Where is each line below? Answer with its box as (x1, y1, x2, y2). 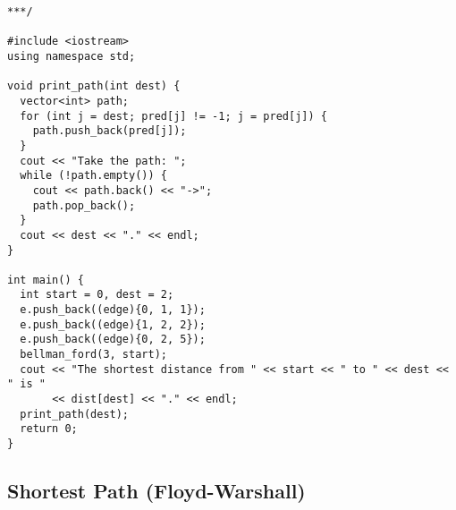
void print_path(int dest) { (7, 80, 181, 93)
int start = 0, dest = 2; (20, 288, 174, 302)
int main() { (7, 273, 84, 286)
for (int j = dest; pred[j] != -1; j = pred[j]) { (20, 109, 327, 123)
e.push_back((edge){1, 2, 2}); (20, 318, 206, 331)
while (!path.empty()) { (20, 169, 167, 183)
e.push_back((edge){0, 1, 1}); (20, 303, 206, 317)
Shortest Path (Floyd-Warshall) (7, 477, 306, 505)
